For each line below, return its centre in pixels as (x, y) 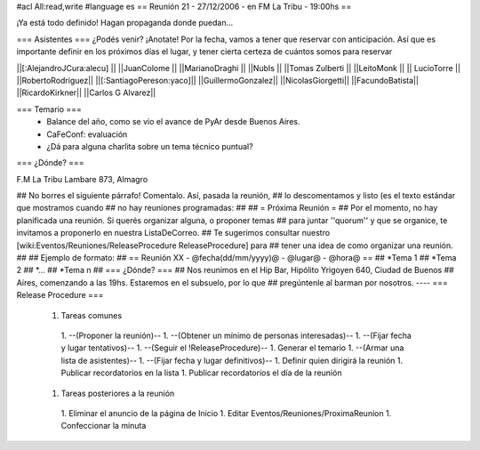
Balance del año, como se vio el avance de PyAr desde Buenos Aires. (173, 122)
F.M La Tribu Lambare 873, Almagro (82, 179)
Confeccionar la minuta (104, 426)
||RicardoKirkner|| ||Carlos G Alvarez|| (86, 92)
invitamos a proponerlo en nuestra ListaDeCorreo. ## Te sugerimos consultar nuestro (173, 233)
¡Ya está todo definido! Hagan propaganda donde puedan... (125, 23)
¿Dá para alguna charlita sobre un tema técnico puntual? (150, 146)
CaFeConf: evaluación (87, 134)
